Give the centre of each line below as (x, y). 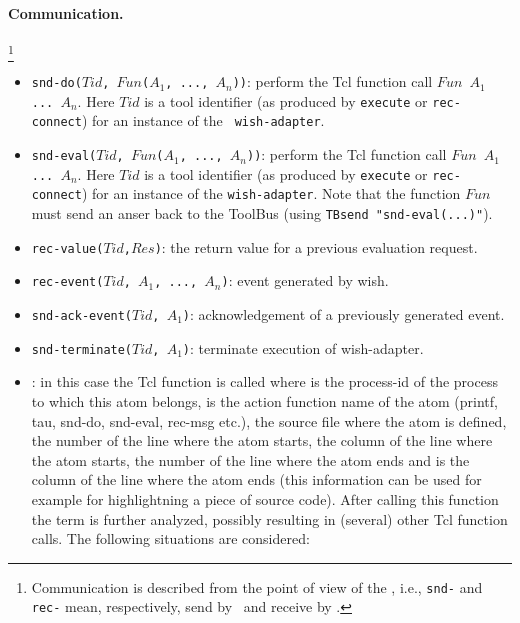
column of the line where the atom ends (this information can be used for (256, 479)
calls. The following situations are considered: (170, 538)
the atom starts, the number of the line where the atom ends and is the (250, 459)
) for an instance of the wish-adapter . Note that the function (271, 193)
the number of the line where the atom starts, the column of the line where (262, 440)
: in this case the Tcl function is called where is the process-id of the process (264, 381)
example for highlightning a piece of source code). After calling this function (265, 498)
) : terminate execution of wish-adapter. (303, 347)
